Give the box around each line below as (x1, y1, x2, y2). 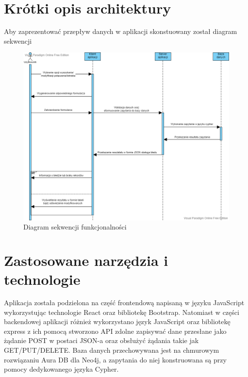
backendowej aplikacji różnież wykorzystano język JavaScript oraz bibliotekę (4, 316, 231, 327)
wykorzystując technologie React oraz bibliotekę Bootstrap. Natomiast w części (4, 307, 239, 317)
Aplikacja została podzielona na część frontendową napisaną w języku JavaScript (4, 297, 245, 308)
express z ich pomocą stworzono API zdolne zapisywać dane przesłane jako (4, 326, 227, 336)
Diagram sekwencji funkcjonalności (23, 222, 127, 232)
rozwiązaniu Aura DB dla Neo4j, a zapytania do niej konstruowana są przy (4, 354, 227, 364)
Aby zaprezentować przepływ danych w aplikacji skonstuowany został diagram (4, 26, 237, 36)
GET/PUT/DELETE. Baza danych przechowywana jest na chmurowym (4, 344, 219, 355)
